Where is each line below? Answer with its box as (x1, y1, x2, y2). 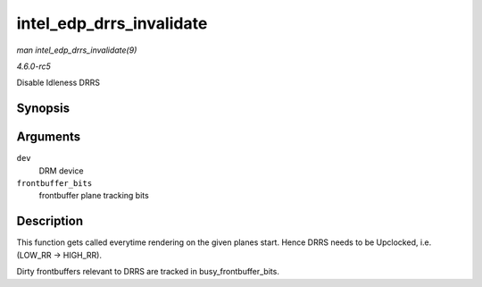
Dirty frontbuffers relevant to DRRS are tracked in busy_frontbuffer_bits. (16, 266, 280, 277)
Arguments (16, 130, 81, 145)
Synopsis (16, 101, 71, 116)
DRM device (38, 165, 84, 176)
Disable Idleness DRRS (16, 77, 100, 89)
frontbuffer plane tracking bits (38, 190, 149, 201)
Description (16, 214, 84, 229)
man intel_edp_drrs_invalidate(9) (16, 45, 137, 55)
